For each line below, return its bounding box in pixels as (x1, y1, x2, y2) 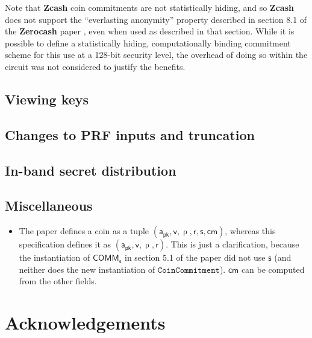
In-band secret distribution (5, 161, 176, 179)
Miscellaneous (5, 196, 93, 215)
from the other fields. (19, 275, 97, 287)
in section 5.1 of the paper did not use (124, 251, 266, 264)
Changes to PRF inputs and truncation (5, 125, 255, 144)
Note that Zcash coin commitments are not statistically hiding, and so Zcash (5, 1, 294, 13)
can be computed (241, 263, 305, 275)
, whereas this (225, 225, 276, 237)
